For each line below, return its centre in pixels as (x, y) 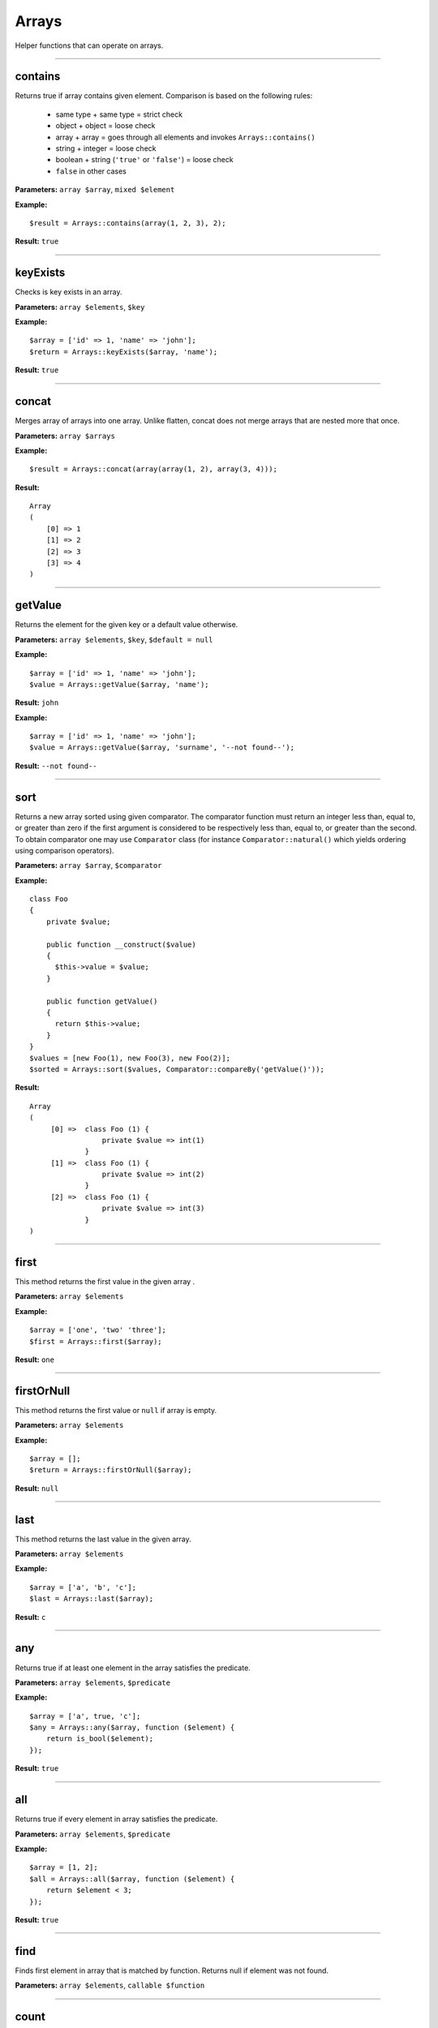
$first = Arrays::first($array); (96, 1341)
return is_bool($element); (100, 1739)
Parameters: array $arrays (65, 436)
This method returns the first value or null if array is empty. (116, 1410)
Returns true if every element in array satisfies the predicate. (116, 1819)
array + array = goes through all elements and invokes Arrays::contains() (185, 137)
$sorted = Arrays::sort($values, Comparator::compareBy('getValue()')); (177, 1069)
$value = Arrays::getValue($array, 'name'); (120, 684)
